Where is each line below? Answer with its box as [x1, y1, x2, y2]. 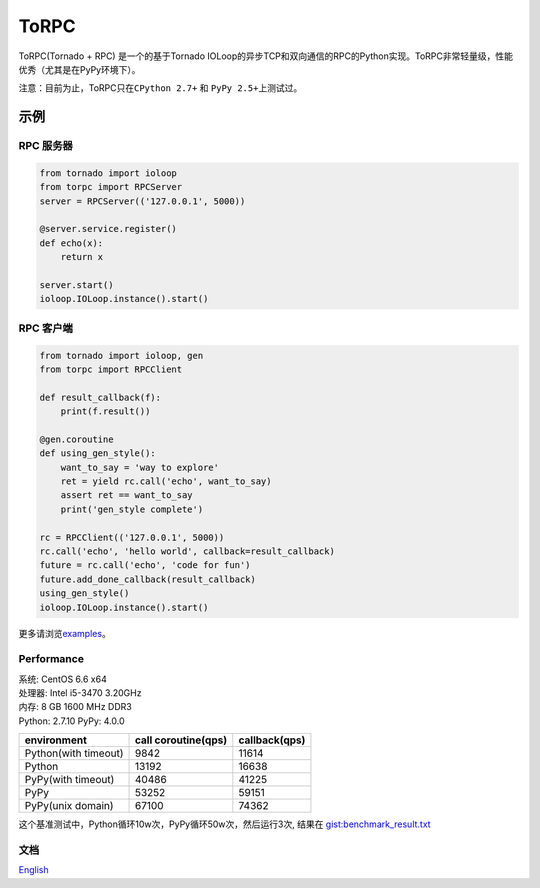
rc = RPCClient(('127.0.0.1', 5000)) [39, 531, 225, 543]
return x [60, 251, 104, 263]
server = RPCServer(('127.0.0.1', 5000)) [39, 195, 246, 207]
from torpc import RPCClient [39, 363, 183, 375]
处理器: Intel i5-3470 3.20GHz [18, 687, 142, 699]
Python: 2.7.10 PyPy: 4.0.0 [18, 715, 125, 727]
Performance [18, 652, 85, 666]
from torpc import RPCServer [39, 181, 183, 193]
